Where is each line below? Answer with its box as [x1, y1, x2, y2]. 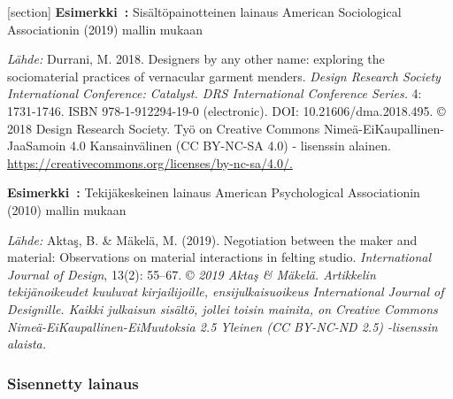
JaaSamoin [7, 136, 66, 155]
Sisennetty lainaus [7, 372, 139, 394]
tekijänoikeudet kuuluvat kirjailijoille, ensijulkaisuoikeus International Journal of [7, 282, 444, 301]
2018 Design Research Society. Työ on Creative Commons [7, 119, 320, 137]
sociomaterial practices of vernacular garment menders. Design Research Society [7, 66, 441, 85]
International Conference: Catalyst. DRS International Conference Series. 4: [7, 84, 422, 103]
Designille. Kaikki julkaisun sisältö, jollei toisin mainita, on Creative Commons [7, 299, 438, 318]
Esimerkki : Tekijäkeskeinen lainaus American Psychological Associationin [7, 183, 420, 202]
